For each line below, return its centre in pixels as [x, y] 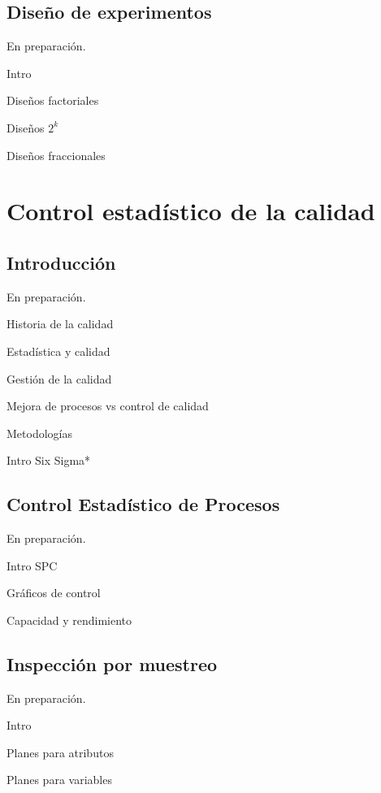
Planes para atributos [60, 752]
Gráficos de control [54, 593]
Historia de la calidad [60, 324]
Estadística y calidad [58, 351]
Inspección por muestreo [112, 663]
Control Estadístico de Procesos [143, 504]
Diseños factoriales [53, 100]
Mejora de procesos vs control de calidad [108, 406]
